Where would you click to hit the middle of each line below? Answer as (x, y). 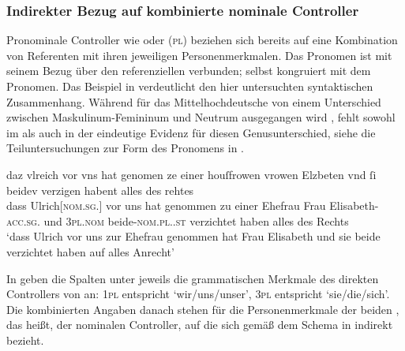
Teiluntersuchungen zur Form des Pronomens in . (126, 148)
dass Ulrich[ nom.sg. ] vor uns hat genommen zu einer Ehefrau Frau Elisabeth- (193, 205)
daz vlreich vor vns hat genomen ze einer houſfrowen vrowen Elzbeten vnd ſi (191, 174)
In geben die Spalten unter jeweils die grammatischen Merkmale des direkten (193, 278)
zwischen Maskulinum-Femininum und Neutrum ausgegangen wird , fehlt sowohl (201, 117)
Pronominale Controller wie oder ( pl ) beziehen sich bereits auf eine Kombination (202, 40)
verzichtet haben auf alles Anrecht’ (90, 251)
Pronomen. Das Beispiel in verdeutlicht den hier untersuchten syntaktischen (190, 86)
